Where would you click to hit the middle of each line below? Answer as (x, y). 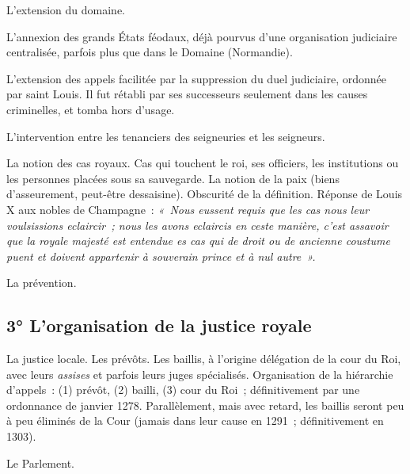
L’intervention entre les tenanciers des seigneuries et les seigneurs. (166, 136)
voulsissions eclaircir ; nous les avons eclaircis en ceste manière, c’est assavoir (197, 225)
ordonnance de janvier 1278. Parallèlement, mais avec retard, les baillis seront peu (205, 405)
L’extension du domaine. (66, 10)
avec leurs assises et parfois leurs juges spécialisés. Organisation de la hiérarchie (200, 374)
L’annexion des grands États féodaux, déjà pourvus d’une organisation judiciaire (202, 36)
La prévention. (42, 283)
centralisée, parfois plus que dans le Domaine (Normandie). (150, 52)
